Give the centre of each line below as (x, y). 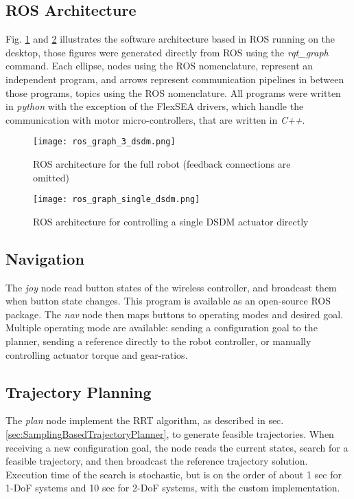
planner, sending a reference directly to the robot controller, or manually (158, 341)
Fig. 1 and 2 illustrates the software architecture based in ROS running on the (170, 39)
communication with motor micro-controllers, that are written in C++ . (155, 119)
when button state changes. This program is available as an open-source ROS (168, 301)
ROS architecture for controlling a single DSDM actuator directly (171, 221)
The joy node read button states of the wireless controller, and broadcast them (171, 287)
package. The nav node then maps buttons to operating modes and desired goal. (175, 314)
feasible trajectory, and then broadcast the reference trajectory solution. (157, 461)
